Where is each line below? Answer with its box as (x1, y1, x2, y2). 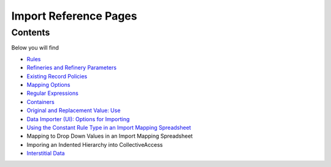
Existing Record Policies (26, 72, 88, 80)
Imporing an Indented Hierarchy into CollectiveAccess (26, 141, 163, 148)
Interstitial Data (26, 150, 65, 157)
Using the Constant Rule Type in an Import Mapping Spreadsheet (26, 124, 191, 131)
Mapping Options (26, 81, 70, 88)
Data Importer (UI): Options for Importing (26, 115, 130, 122)
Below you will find (11, 44, 59, 51)
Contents (11, 27, 50, 38)
